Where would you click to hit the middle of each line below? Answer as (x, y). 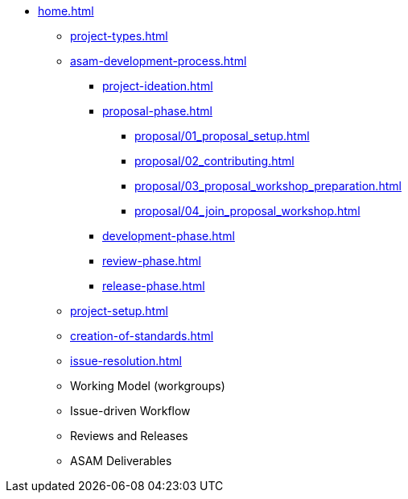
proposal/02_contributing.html (214, 161)
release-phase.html (154, 286)
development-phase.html (169, 236)
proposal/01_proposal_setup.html (222, 136)
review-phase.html (152, 261)
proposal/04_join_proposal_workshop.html (247, 211)
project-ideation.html (158, 86)
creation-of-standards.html (142, 336)
